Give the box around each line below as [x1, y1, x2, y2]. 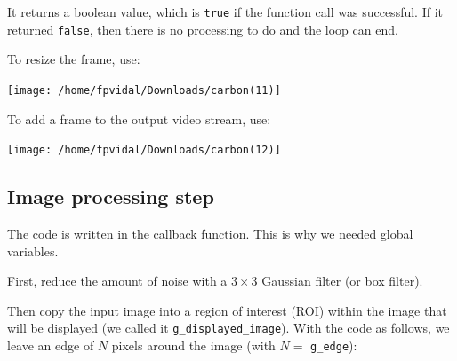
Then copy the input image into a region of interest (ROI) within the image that [7, 301, 447, 319]
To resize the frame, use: [7, 50, 140, 68]
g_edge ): [310, 336, 357, 355]
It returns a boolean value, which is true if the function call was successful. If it [7, 3, 444, 20]
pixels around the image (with [111, 336, 276, 355]
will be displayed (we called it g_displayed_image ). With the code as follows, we [7, 318, 450, 337]
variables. [7, 241, 59, 260]
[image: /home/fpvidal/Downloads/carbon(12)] [7, 144, 281, 157]
